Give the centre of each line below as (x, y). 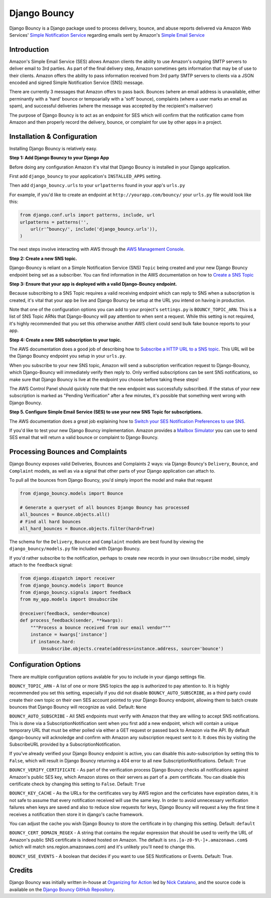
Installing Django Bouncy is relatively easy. (53, 148)
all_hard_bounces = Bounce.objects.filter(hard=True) (87, 528)
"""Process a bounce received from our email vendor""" (101, 627)
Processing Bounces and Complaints (68, 452)
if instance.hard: (53, 642)
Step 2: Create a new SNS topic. (43, 258)
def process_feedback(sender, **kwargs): (72, 620)
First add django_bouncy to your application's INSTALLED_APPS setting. (85, 176)
